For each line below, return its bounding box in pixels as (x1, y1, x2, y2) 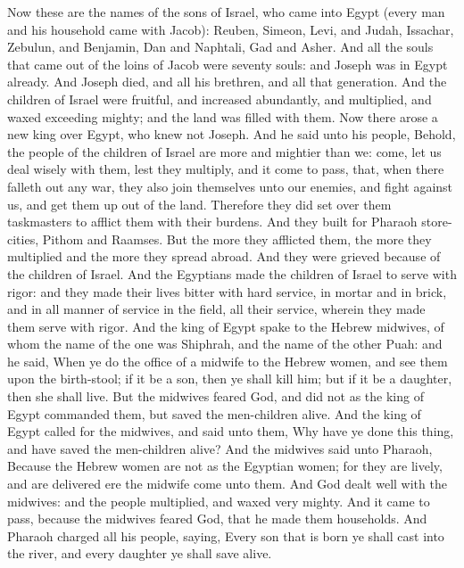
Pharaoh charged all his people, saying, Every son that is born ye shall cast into (7, 526, 444, 545)
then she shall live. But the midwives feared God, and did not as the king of (7, 387, 424, 406)
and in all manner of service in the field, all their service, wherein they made (7, 300, 426, 318)
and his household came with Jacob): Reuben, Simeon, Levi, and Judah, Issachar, (7, 20, 454, 38)
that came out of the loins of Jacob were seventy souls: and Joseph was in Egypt (7, 54, 448, 73)
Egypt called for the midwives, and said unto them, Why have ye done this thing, (7, 422, 454, 440)
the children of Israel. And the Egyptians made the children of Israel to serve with (7, 264, 457, 283)
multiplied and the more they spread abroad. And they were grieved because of (7, 247, 441, 266)
